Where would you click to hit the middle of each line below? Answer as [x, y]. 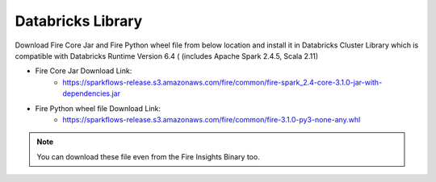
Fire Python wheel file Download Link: [98, 108]
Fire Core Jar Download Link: [84, 71]
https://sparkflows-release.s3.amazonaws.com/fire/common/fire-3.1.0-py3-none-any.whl [212, 119]
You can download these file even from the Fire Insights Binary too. [148, 156]
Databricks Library [79, 21]
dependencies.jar [92, 93]
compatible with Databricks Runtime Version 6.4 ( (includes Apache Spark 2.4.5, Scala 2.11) [167, 56]
